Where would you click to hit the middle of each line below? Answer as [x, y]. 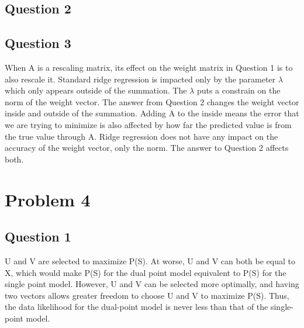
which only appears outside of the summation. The [96, 90]
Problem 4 [48, 199]
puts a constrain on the [239, 90]
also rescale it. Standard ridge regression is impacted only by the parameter [140, 79]
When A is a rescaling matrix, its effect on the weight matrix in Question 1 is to [149, 67]
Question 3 [38, 43]
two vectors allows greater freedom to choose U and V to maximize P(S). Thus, [147, 295]
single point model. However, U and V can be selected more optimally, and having [152, 284]
